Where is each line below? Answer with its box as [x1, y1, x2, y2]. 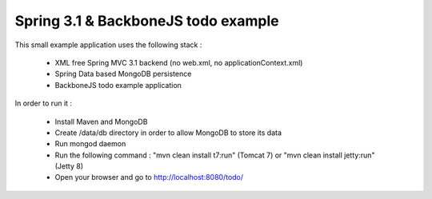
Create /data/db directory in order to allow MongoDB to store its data [54, 128, 282, 137]
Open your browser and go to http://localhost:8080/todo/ [54, 173, 244, 182]
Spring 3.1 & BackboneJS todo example [14, 12, 279, 30]
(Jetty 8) [54, 161, 84, 171]
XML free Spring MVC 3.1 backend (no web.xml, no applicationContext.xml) [54, 58, 303, 67]
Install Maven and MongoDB [54, 117, 148, 126]
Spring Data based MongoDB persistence [54, 69, 192, 79]
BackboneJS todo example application [54, 80, 182, 90]
